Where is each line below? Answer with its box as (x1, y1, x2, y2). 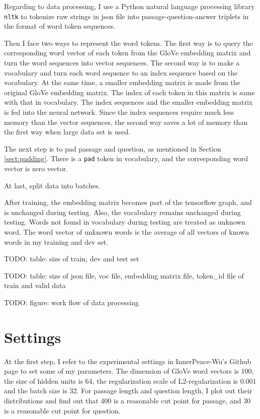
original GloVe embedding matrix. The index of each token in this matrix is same (4, 87, 255, 97)
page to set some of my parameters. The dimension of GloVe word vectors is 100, (4, 366, 254, 376)
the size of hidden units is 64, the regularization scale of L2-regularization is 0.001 (4, 375, 256, 386)
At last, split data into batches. (4, 180, 101, 190)
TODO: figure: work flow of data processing (4, 297, 139, 307)
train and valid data (4, 280, 66, 291)
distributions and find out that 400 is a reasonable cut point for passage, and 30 (4, 395, 251, 406)
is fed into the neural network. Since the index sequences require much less (4, 107, 234, 117)
